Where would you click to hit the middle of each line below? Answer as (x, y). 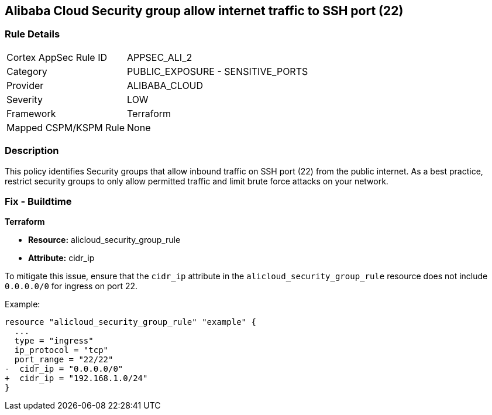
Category (27, 71)
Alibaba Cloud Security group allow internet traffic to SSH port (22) (204, 11)
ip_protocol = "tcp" (61, 350)
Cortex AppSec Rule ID (57, 57)
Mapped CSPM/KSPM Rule (66, 127)
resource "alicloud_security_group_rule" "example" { (130, 322)
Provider (25, 85)
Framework (31, 113)
